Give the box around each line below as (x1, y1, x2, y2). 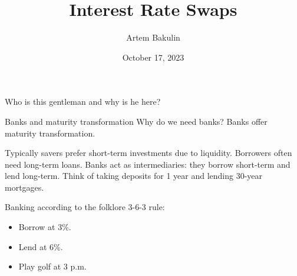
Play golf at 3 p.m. (18, 260, 87, 272)
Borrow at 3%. (18, 221, 71, 233)
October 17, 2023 (122, 51, 184, 63)
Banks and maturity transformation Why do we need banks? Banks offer (5, 115, 268, 127)
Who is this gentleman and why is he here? (5, 95, 161, 108)
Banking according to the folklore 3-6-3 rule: (5, 201, 165, 213)
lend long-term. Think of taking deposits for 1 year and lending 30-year (5, 169, 263, 182)
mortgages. (5, 181, 44, 193)
